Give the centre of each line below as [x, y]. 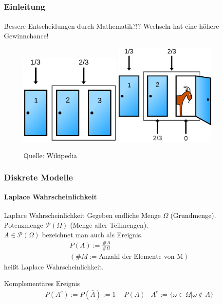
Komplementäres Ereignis [42, 283]
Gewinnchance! [26, 36]
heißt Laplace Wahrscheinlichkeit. [54, 267]
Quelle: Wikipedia [50, 155]
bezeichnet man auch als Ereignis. [93, 234]
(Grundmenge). [193, 215]
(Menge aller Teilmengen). [109, 225]
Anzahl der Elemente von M [141, 257]
